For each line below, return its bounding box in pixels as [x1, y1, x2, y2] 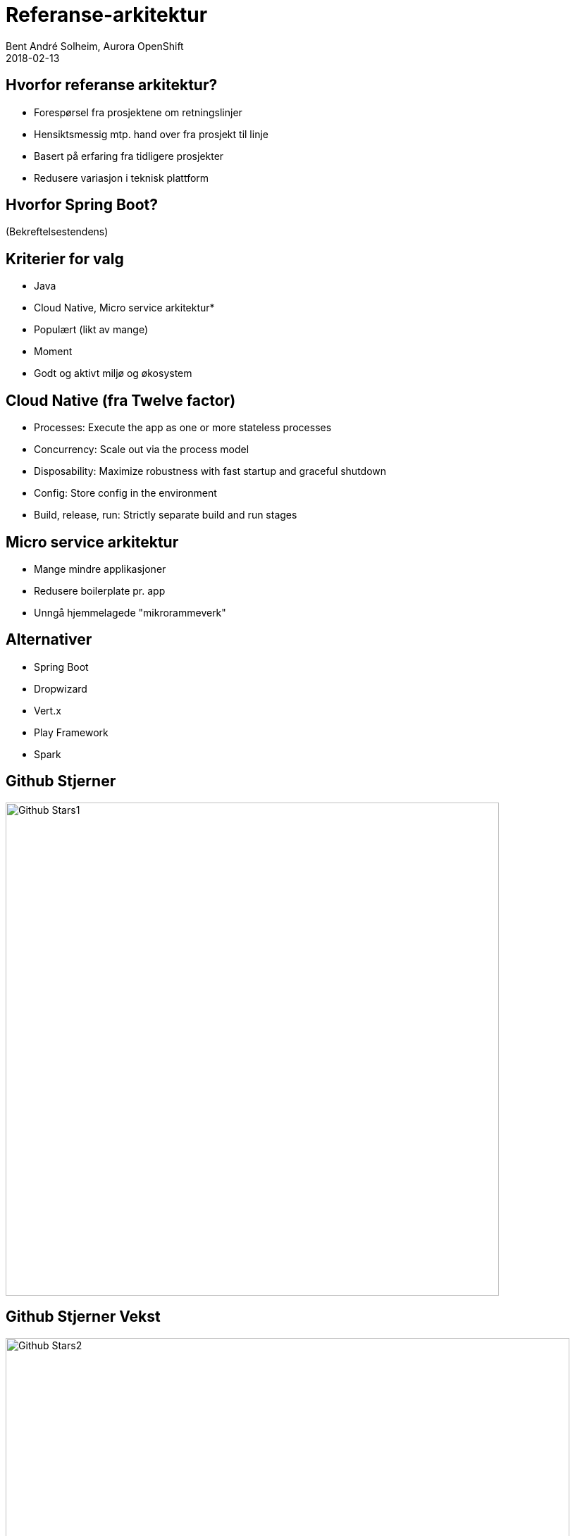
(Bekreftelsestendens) [6, 225, 109, 238]
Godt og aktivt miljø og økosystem [34, 367, 192, 380]
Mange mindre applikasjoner [34, 562, 166, 575]
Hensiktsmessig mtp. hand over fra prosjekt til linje [34, 128, 268, 140]
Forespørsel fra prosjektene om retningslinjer [34, 106, 242, 118]
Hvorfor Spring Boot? [6, 196, 158, 214]
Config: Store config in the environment [34, 487, 217, 500]
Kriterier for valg [6, 249, 124, 268]
